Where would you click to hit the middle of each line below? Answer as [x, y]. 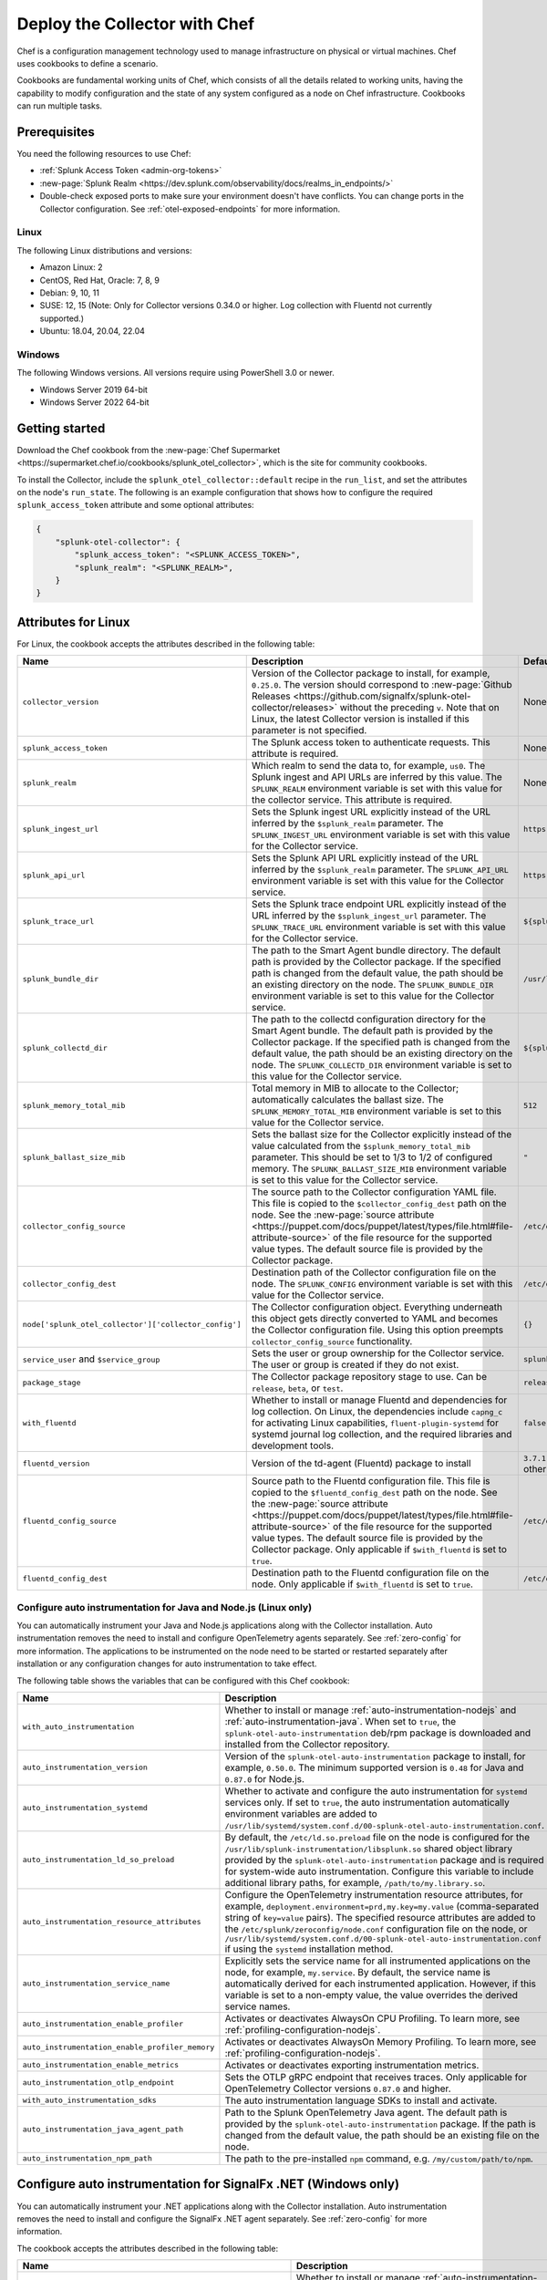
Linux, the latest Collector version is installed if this [360, 719]
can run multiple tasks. [60, 106]
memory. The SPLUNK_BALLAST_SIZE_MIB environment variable [379, 1169]
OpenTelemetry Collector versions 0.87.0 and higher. [338, 2088]
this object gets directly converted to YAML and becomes [375, 1319]
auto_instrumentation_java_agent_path [103, 2130]
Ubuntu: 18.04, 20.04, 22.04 [93, 331]
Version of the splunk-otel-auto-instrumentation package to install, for [375, 1756]
